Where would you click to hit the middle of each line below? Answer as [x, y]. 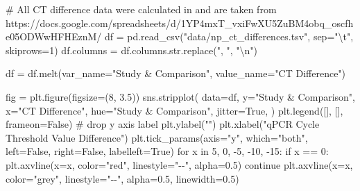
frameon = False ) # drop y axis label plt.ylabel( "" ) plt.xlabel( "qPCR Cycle [163, 124]
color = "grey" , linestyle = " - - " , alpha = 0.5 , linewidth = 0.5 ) [122, 178]
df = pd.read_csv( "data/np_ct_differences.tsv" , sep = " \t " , [229, 36]
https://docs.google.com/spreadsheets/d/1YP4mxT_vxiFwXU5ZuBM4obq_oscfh [180, 23]
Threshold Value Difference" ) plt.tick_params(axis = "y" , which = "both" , [157, 137]
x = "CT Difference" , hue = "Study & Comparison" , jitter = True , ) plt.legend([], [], [174, 110]
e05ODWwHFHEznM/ [54, 36]
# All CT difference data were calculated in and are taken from [141, 9]
